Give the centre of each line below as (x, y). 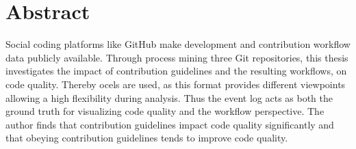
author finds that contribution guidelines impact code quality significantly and (170, 124)
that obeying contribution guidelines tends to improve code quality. (147, 138)
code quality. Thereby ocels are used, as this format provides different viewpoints (176, 84)
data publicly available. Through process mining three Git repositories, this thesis (177, 57)
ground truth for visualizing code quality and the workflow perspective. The (165, 111)
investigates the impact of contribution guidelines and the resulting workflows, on (176, 71)
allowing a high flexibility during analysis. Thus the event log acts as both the (169, 97)
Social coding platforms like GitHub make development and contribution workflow (178, 44)
